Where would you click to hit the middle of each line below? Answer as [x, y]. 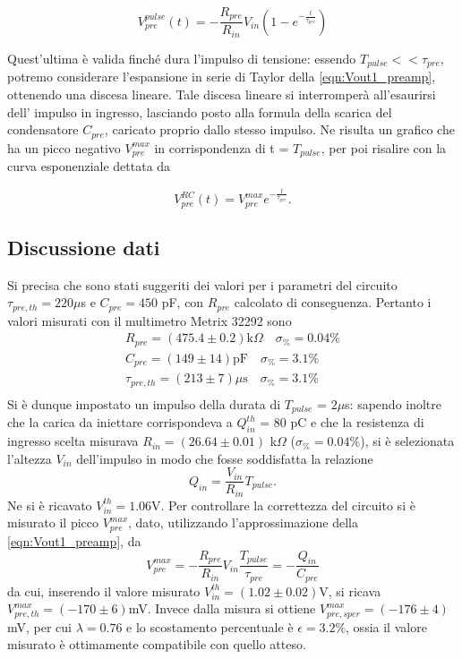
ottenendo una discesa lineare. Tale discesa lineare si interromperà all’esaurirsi [222, 94]
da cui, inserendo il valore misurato [104, 591]
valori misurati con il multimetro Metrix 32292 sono [150, 320]
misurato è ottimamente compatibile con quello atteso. [157, 644]
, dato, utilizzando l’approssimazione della [243, 522]
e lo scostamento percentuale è [210, 626]
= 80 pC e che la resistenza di [342, 422]
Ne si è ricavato [50, 505]
